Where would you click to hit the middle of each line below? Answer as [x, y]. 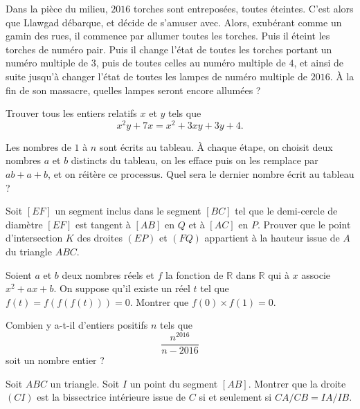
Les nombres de [38, 146]
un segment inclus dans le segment [128, 211]
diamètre [24, 224]
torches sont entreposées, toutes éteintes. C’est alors [243, 8]
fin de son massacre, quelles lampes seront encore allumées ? [133, 90]
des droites [100, 238]
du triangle [29, 251]
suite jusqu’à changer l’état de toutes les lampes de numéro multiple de [156, 76]
